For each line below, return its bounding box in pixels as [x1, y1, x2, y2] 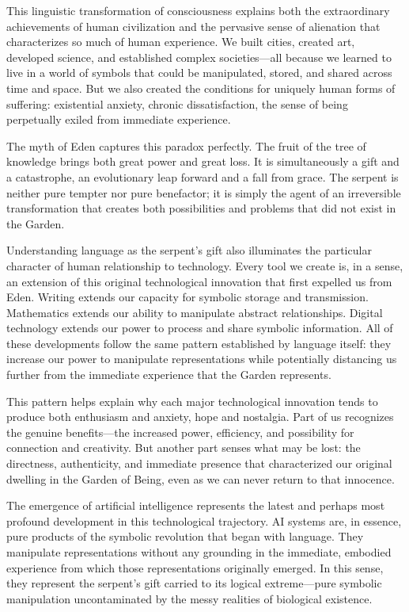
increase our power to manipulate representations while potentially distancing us [6, 350, 397, 367]
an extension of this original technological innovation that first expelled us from [6, 273, 392, 289]
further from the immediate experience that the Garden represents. [6, 366, 331, 383]
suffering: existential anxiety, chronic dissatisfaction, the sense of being [6, 95, 348, 112]
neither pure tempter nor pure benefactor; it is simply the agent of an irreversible [6, 184, 401, 201]
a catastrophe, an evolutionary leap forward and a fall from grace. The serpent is [6, 168, 399, 185]
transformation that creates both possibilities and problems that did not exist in [6, 200, 396, 216]
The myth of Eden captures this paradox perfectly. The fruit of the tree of [6, 137, 366, 154]
